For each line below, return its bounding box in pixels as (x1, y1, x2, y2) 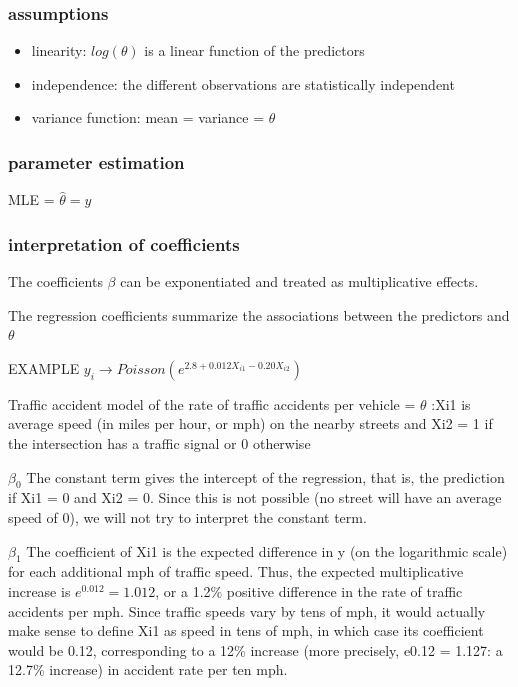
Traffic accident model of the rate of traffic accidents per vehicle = (8, 393, 416, 414)
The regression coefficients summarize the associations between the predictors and (8, 304, 510, 325)
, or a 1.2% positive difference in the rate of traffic (155, 580, 463, 601)
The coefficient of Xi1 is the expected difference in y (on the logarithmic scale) (26, 540, 508, 561)
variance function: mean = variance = (31, 107, 265, 128)
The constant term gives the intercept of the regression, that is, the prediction (26, 466, 505, 487)
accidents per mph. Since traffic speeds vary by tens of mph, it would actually (8, 600, 486, 621)
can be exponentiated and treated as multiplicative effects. (120, 271, 479, 292)
